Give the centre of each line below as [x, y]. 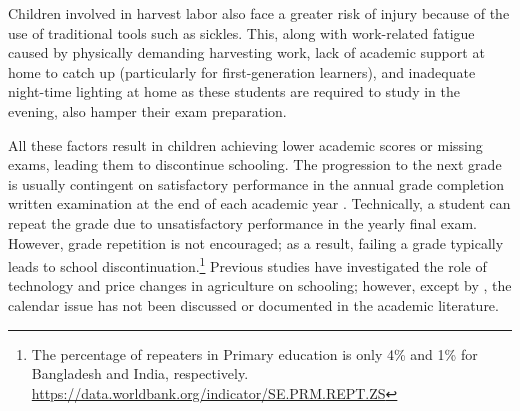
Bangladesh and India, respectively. [140, 373]
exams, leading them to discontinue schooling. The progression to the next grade [255, 164]
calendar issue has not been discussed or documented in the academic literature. [253, 304]
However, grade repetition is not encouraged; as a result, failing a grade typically [256, 242]
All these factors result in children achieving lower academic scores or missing [245, 144]
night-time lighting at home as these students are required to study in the [234, 91]
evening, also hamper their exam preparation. [147, 110]
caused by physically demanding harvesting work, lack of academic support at [246, 52]
